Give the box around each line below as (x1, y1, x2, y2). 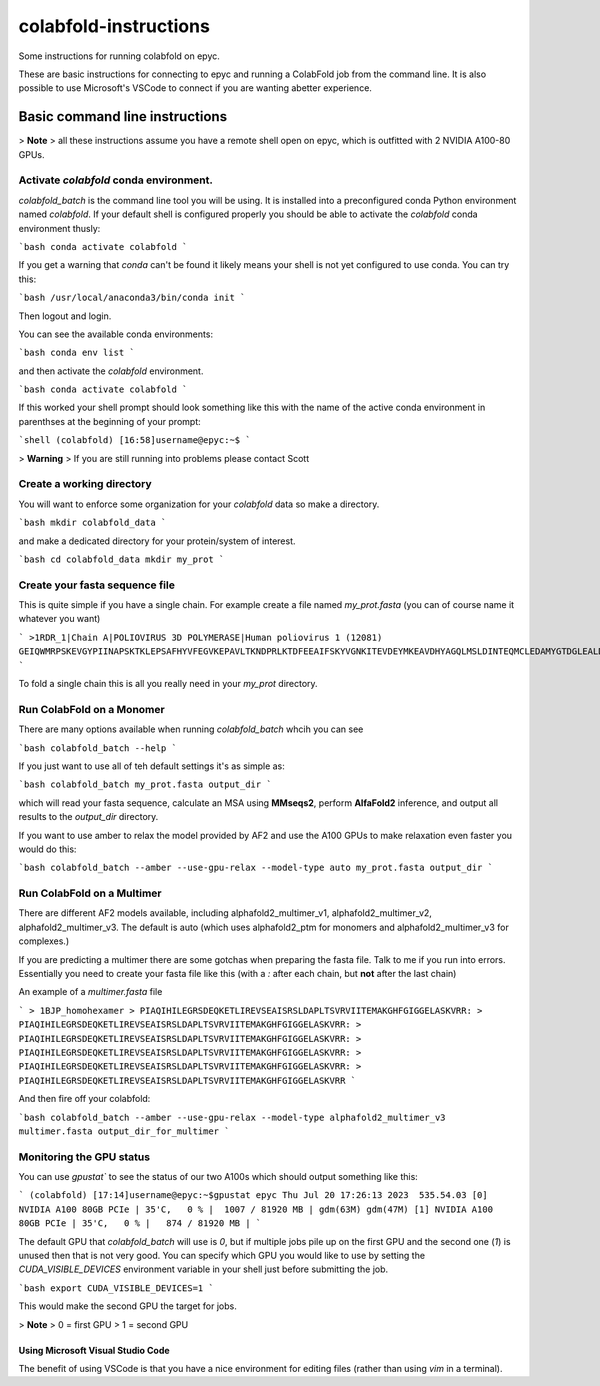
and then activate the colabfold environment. (18, 365, 204, 377)
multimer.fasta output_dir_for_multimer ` (18, 1125, 230, 1137)
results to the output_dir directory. (18, 811, 159, 823)
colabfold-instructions (18, 15, 210, 37)
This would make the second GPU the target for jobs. (18, 1300, 237, 1312)
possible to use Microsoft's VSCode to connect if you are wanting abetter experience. (18, 82, 372, 94)
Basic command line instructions (18, 108, 228, 125)
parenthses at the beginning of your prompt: (18, 415, 201, 427)
